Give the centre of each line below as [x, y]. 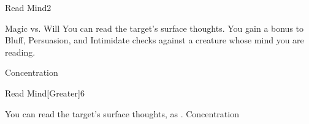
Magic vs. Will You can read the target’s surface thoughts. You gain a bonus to [154, 28]
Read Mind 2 [28, 7]
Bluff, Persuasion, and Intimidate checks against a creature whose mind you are [154, 40]
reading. [20, 52]
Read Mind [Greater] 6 [45, 93]
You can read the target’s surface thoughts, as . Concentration [122, 113]
